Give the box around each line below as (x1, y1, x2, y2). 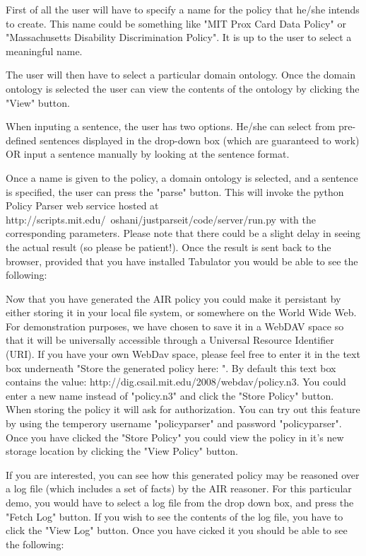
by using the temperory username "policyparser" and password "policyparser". (6, 416, 342, 431)
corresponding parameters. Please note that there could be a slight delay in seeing (6, 226, 361, 241)
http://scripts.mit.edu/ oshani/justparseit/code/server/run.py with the (6, 212, 316, 226)
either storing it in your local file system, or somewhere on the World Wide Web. (6, 305, 357, 320)
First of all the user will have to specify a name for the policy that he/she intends (6, 2, 360, 16)
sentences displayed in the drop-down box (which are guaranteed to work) (40, 132, 360, 147)
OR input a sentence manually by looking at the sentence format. (6, 146, 290, 161)
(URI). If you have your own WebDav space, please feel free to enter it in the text (6, 347, 360, 361)
